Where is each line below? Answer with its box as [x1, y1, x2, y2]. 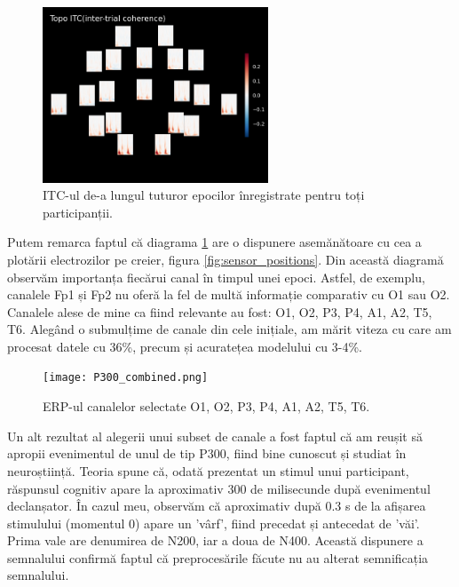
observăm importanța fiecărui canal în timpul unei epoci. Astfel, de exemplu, [7, 267, 425, 286]
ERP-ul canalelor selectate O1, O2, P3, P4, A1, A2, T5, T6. [43, 397, 370, 416]
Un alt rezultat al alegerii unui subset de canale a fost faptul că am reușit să [7, 426, 423, 445]
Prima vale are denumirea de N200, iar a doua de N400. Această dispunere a [7, 531, 423, 550]
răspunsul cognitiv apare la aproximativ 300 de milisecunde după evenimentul [7, 479, 431, 497]
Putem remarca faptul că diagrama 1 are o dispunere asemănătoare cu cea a [7, 233, 422, 251]
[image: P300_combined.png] [43, 371, 209, 385]
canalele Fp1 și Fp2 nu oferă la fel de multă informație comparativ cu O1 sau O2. [7, 285, 450, 304]
